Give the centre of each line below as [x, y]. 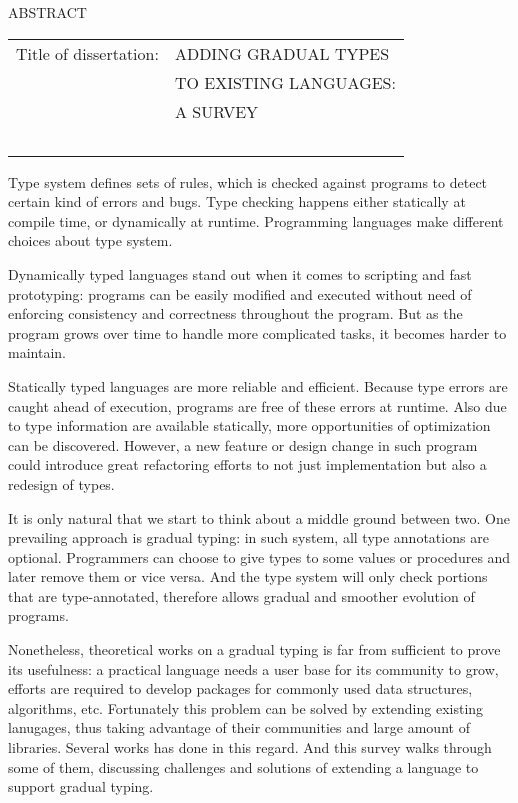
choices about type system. [90, 240]
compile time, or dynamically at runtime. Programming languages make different [256, 220]
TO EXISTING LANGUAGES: [285, 82]
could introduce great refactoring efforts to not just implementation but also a [247, 464]
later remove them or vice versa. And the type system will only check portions [248, 576]
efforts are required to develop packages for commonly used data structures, [240, 688]
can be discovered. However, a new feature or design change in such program [243, 444]
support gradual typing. [81, 786]
